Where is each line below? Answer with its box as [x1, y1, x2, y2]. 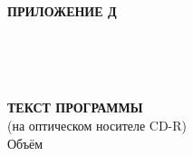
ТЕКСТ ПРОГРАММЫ [7, 98, 143, 117]
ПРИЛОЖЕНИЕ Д [7, 2, 117, 20]
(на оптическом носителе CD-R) [7, 115, 188, 134]
